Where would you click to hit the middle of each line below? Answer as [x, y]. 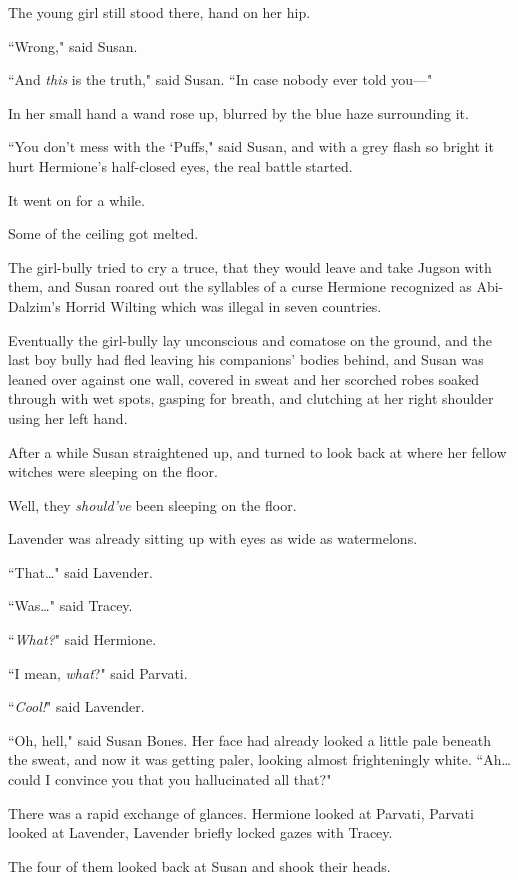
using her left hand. [68, 417]
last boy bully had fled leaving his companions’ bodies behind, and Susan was [246, 359]
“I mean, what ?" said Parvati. [98, 672]
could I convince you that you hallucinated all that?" [170, 779]
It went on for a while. [76, 199]
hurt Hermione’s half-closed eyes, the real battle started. [180, 165]
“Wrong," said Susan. [73, 45]
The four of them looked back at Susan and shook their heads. [199, 865]
